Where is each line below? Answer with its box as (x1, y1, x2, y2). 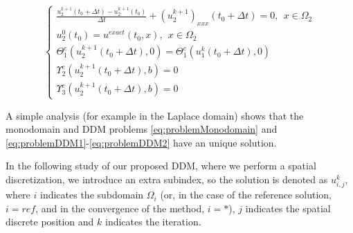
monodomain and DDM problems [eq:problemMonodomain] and (6, 122, 278, 136)
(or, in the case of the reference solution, (160, 187, 332, 202)
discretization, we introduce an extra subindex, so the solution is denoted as (6, 171, 328, 186)
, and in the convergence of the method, (35, 201, 205, 215)
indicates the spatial (245, 201, 331, 215)
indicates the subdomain (39, 187, 144, 202)
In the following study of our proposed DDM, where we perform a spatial (6, 158, 316, 173)
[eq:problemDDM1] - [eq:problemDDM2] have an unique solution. (6, 135, 277, 149)
